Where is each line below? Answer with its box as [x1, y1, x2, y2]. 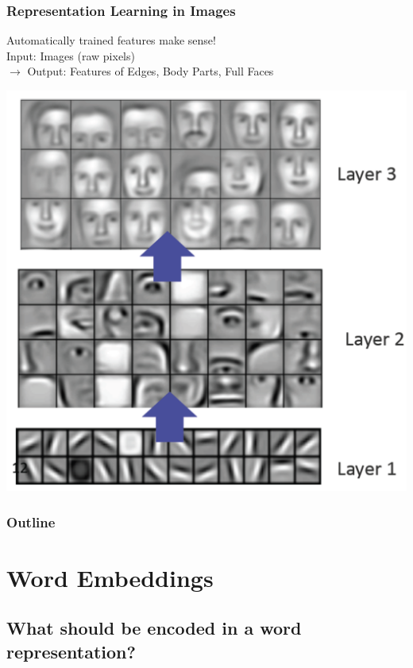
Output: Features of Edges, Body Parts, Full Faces [27, 63, 274, 79]
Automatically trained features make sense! [6, 32, 216, 48]
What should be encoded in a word [6, 616, 302, 640]
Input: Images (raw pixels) [6, 47, 135, 64]
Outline [6, 512, 56, 531]
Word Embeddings [6, 561, 214, 593]
